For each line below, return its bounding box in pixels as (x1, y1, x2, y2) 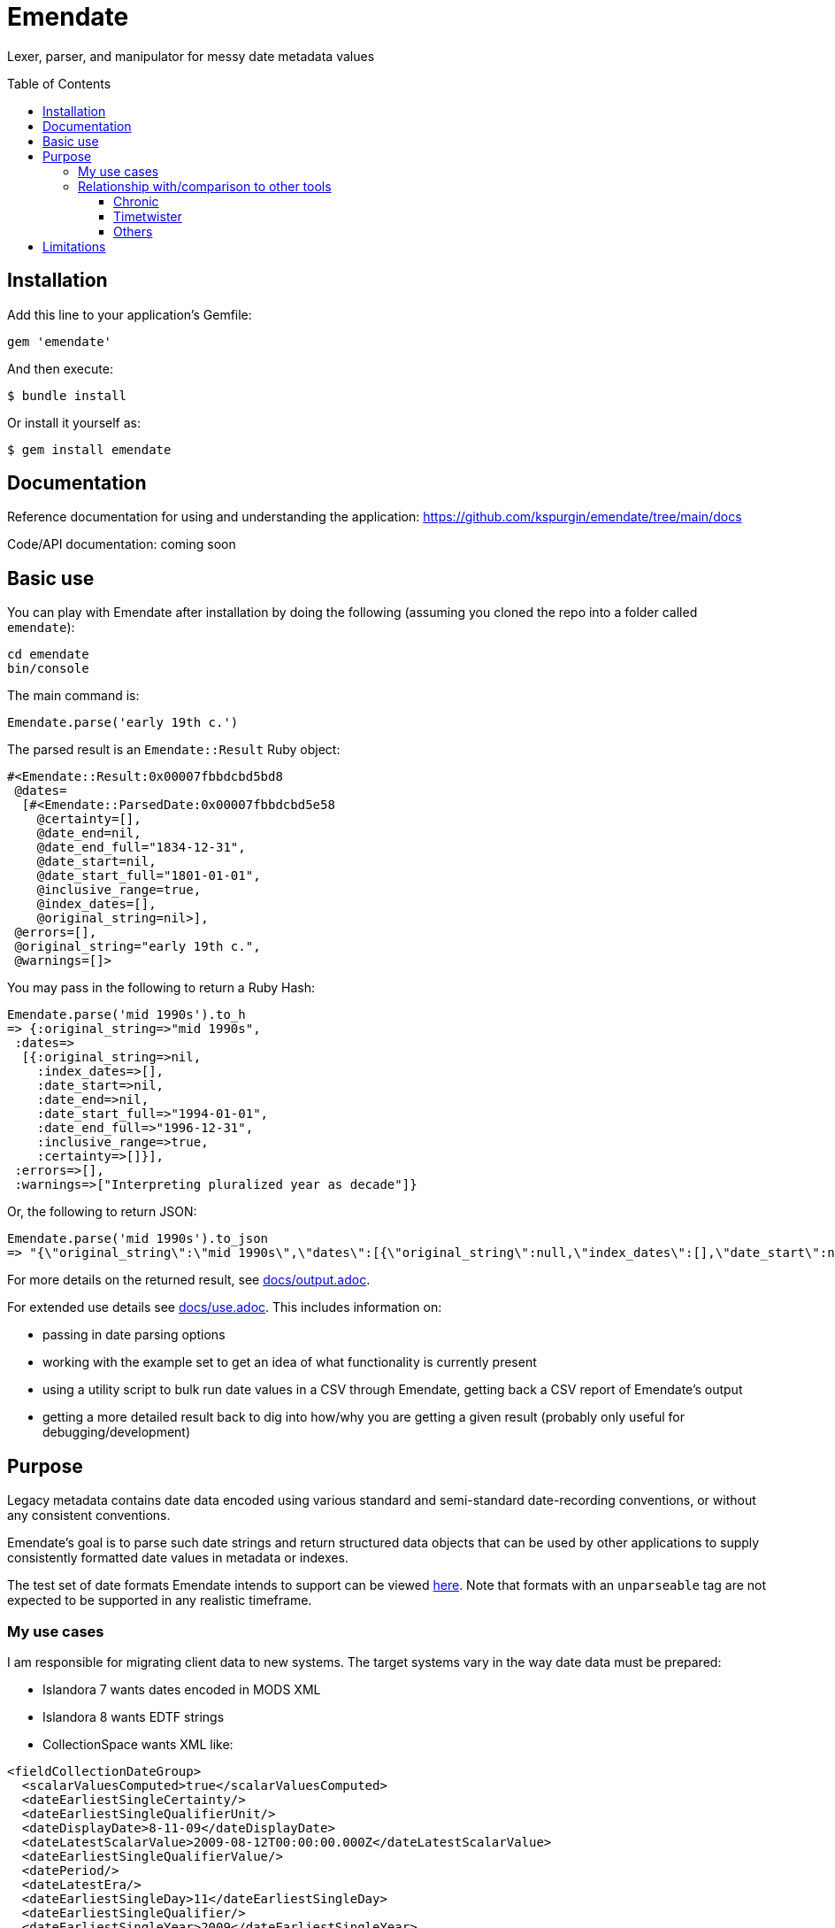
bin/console (7, 661, 89, 676)
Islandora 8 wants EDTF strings (42, 1708, 225, 1724)
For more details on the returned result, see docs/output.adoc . (7, 1272, 371, 1288)
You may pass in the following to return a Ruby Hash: (7, 980, 316, 996)
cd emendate (7, 647, 89, 662)
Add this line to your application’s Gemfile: (7, 306, 252, 322)
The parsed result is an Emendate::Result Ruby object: (7, 742, 341, 758)
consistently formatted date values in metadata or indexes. (7, 1550, 349, 1566)
